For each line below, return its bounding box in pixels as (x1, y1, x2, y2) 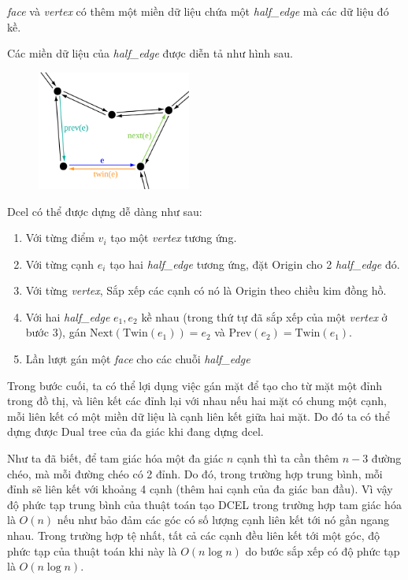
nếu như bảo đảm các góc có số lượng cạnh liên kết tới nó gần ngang (57, 511, 390, 528)
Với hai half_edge (25, 308, 110, 325)
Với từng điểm (25, 229, 95, 246)
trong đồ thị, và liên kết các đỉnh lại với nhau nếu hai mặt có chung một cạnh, (7, 392, 387, 409)
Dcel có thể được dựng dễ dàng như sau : (7, 203, 202, 219)
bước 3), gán (25, 324, 87, 340)
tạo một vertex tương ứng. (110, 229, 237, 246)
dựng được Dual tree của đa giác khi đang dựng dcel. (7, 423, 264, 440)
